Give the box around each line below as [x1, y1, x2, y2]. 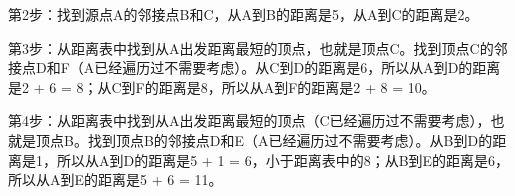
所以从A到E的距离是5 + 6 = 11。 [8, 169, 223, 190]
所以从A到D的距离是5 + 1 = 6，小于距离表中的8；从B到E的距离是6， [56, 149, 510, 170]
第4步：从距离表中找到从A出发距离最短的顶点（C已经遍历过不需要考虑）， [8, 110, 491, 131]
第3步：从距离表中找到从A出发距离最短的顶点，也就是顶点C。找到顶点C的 [8, 37, 494, 58]
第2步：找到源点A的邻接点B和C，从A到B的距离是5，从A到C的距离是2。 [8, 4, 479, 24]
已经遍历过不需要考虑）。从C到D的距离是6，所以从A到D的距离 [94, 57, 501, 78]
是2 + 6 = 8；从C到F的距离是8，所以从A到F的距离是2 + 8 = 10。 [8, 76, 436, 97]
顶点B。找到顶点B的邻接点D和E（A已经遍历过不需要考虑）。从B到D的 [35, 129, 493, 150]
